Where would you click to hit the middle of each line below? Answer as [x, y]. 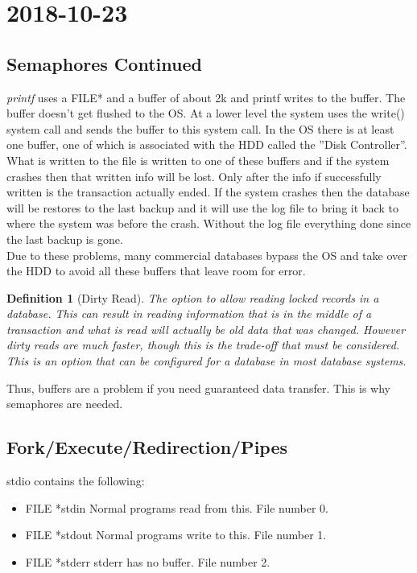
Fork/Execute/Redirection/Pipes [147, 447]
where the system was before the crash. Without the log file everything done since [209, 223]
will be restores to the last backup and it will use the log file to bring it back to [202, 207]
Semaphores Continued [104, 63]
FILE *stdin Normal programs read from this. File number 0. [177, 507]
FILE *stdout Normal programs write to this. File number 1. [176, 535]
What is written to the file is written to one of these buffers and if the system [198, 160]
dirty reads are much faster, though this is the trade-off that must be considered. [203, 345]
